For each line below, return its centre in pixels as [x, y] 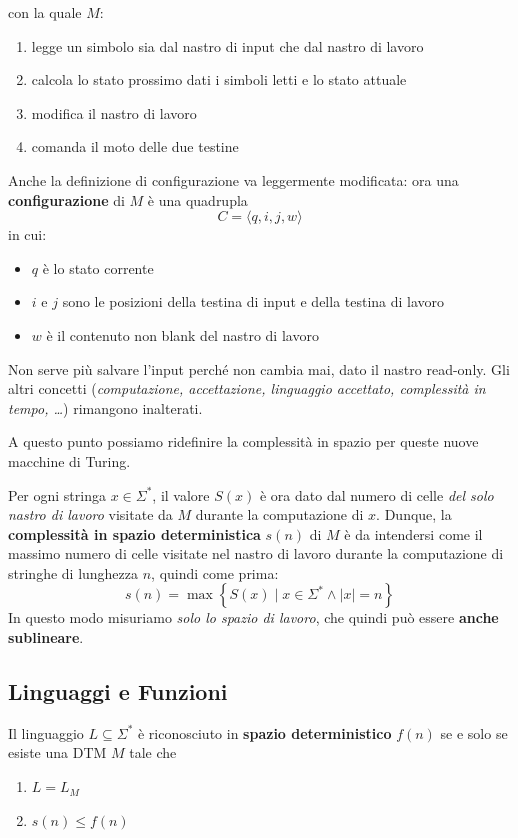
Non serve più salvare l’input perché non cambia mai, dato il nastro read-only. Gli [259, 368]
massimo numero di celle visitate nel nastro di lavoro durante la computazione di [256, 553]
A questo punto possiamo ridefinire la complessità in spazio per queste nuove [243, 441]
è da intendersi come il [413, 533]
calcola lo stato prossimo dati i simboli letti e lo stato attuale [219, 79]
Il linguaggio [46, 732]
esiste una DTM [57, 752]
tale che [153, 752]
